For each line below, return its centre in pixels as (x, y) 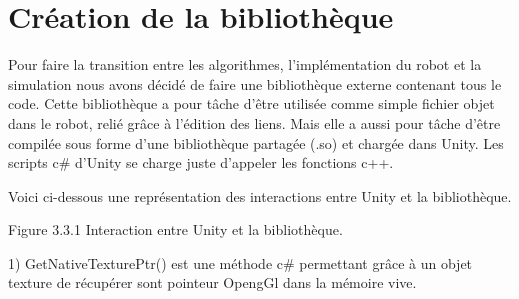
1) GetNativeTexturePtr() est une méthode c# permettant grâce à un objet (240, 262)
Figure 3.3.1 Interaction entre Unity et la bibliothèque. (175, 229)
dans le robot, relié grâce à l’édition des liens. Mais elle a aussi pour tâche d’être (254, 122)
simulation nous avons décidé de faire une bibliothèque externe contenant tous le (255, 83)
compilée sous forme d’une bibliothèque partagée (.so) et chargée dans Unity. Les (256, 142)
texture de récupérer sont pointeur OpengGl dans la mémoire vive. (212, 282)
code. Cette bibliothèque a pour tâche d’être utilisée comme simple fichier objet (251, 103)
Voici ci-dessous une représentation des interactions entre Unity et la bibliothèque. (260, 195)
